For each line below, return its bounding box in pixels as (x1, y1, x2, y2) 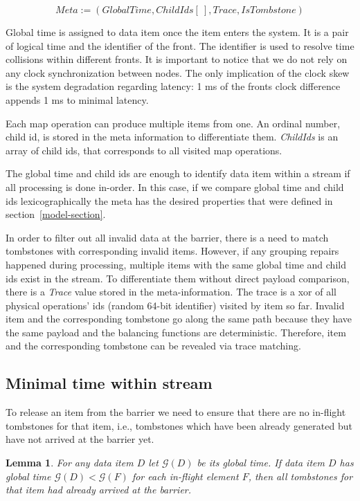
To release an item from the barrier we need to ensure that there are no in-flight (6, 405, 346, 419)
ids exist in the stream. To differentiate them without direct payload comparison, (6, 271, 350, 285)
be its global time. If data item (197, 455, 325, 470)
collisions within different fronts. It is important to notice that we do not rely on (6, 52, 348, 66)
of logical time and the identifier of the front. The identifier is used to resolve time (6, 38, 354, 53)
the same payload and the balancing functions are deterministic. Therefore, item (6, 325, 346, 339)
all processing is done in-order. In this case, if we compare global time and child (6, 179, 344, 194)
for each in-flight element (132, 468, 239, 483)
